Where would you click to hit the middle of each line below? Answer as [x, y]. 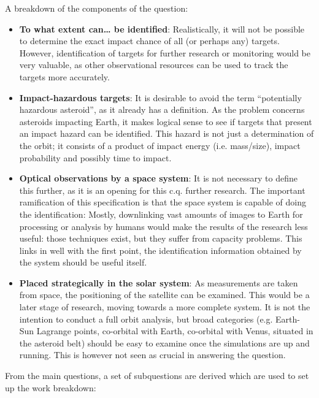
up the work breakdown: [51, 387]
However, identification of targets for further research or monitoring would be [165, 52]
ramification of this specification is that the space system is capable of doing [163, 202]
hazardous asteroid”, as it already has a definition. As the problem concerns [162, 109]
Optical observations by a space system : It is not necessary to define [159, 178]
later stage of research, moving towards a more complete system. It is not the [165, 307]
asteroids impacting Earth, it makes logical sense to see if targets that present [166, 121]
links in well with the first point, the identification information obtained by [160, 250]
